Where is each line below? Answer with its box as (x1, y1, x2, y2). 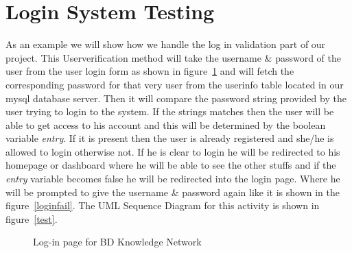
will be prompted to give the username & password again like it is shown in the (5, 184, 340, 199)
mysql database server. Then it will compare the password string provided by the (5, 91, 347, 105)
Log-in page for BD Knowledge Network (33, 234, 202, 249)
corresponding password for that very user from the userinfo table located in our (5, 77, 344, 91)
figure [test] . (5, 211, 58, 226)
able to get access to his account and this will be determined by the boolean (5, 117, 326, 132)
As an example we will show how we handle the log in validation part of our (5, 37, 326, 51)
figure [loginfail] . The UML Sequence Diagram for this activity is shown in (5, 198, 320, 213)
